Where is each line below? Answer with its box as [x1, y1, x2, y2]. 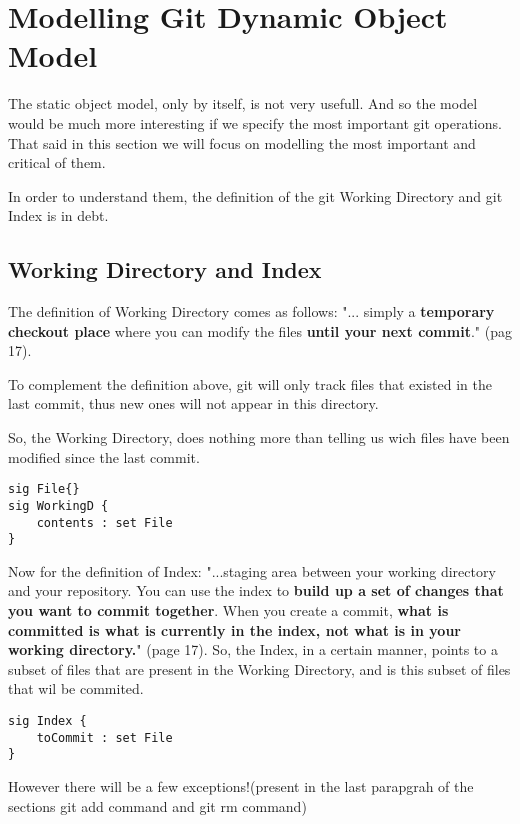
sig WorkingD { [8, 498, 109, 513]
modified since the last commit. [8, 446, 200, 467]
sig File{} [8, 482, 80, 497]
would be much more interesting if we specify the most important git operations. [8, 112, 502, 133]
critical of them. [8, 152, 106, 173]
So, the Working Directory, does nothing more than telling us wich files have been [8, 427, 510, 448]
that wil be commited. [8, 678, 144, 699]
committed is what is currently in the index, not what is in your [8, 619, 461, 640]
